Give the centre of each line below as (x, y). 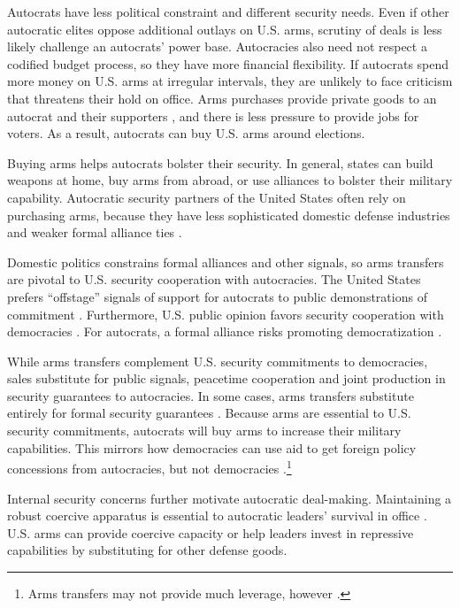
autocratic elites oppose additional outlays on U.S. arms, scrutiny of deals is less (225, 29)
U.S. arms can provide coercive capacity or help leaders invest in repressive (211, 532)
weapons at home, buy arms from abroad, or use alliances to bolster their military (230, 180)
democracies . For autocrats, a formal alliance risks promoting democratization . (225, 331)
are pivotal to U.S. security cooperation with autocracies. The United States (214, 279)
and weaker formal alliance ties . (95, 232)
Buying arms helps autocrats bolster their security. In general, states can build (220, 162)
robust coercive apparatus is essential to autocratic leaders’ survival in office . (217, 516)
